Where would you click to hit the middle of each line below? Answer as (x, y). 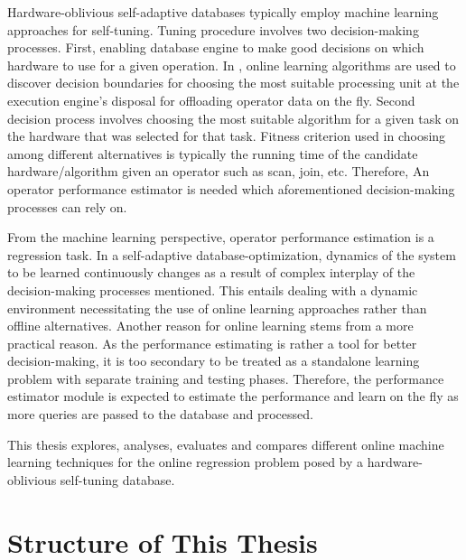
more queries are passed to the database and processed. (160, 414)
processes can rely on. (67, 206)
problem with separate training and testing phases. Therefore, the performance (226, 378)
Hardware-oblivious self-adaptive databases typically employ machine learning (223, 12)
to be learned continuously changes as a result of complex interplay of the (211, 272)
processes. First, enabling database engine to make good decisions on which (216, 47)
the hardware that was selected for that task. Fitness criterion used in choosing (227, 136)
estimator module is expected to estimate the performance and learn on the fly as (233, 396)
